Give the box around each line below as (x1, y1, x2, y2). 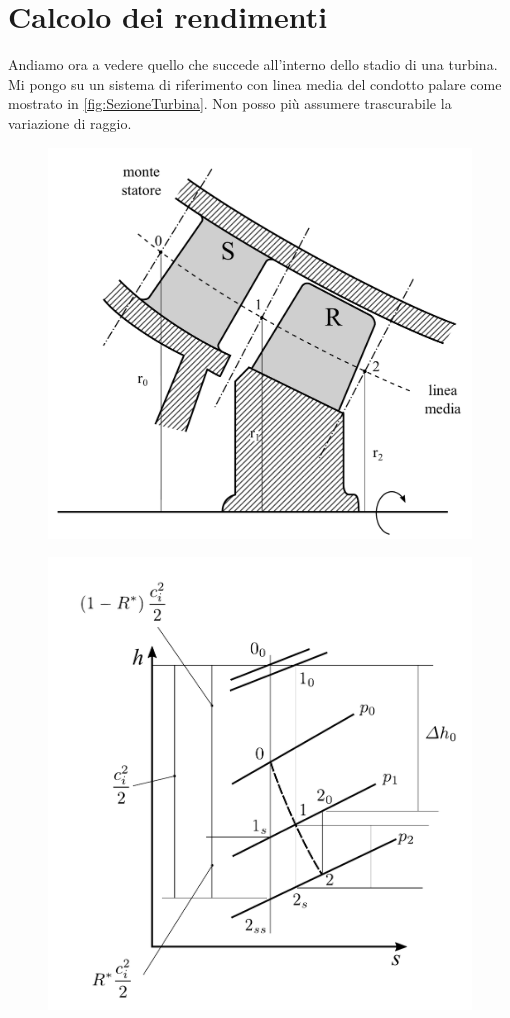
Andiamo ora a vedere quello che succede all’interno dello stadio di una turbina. (8, 54, 498, 75)
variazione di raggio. (8, 112, 132, 133)
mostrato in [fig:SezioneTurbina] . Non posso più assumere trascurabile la (8, 93, 452, 114)
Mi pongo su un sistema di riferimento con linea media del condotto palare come (8, 73, 502, 94)
